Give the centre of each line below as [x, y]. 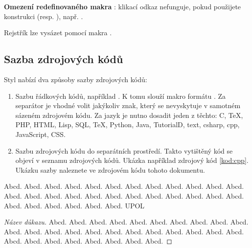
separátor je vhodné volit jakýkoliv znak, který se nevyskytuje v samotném [128, 105]
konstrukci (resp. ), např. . [44, 16]
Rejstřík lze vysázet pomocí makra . [58, 33]
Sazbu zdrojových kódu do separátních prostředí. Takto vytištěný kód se [124, 150]
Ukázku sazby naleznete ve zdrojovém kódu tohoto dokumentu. [110, 169]
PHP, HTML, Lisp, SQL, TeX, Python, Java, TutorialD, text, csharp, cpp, [127, 124]
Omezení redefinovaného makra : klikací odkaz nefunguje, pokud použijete [123, 6]
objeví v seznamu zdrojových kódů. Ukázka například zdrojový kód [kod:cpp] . [132, 160]
